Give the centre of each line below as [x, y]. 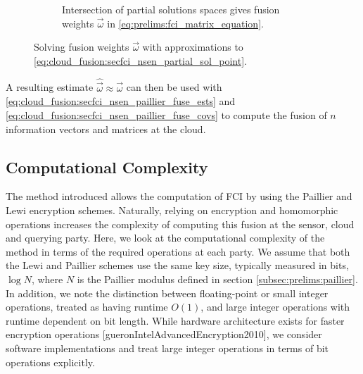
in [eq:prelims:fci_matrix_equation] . [185, 23]
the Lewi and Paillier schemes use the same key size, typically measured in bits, [177, 265]
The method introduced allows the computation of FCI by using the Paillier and [179, 196]
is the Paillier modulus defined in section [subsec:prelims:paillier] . [217, 279]
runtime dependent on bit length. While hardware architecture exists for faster [175, 320]
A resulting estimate [50, 87]
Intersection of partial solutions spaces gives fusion [171, 9]
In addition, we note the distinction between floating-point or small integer [167, 293]
